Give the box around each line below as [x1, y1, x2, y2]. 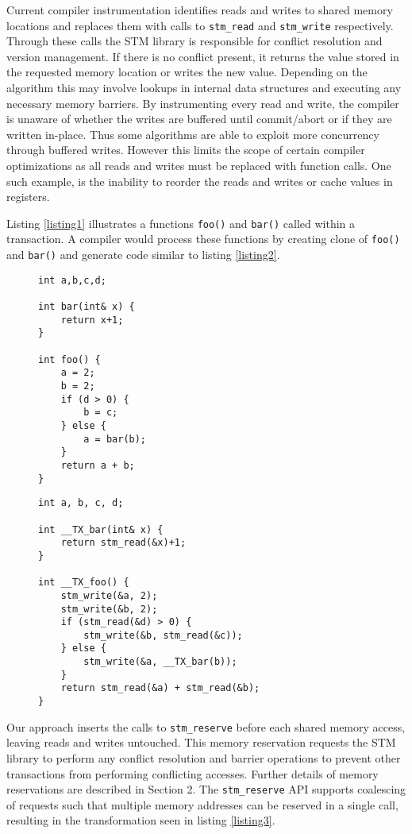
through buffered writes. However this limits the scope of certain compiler [6, 141, 365, 158]
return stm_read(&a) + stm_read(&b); [60, 682, 260, 694]
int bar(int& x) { [38, 301, 135, 313]
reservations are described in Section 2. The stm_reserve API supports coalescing [6, 781, 406, 797]
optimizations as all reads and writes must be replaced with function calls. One [6, 157, 391, 173]
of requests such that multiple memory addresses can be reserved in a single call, [6, 796, 399, 813]
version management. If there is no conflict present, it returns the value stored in [6, 48, 399, 64]
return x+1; [60, 314, 124, 326]
